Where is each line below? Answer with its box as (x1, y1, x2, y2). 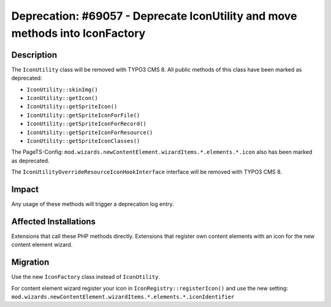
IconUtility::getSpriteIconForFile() (26, 112, 140, 119)
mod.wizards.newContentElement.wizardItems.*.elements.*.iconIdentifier (11, 294, 235, 300)
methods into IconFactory (11, 26, 146, 40)
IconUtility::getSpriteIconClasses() (26, 137, 140, 144)
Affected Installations (11, 216, 96, 227)
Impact (11, 184, 39, 194)
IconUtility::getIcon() (26, 95, 98, 102)
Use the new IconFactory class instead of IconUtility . (11, 273, 161, 281)
